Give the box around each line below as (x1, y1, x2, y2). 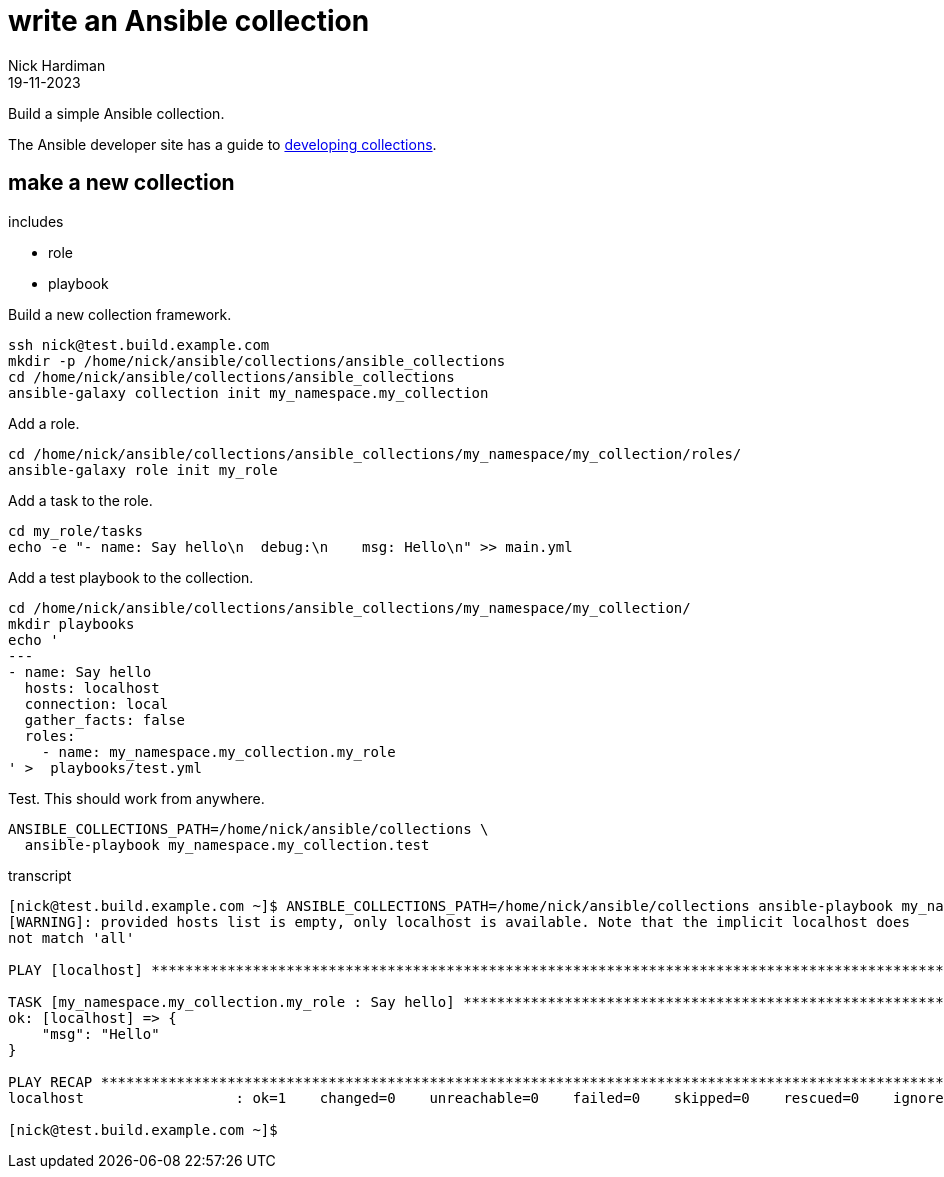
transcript (8, 866, 72, 884)
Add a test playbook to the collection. (8, 568, 254, 586)
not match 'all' (8, 929, 135, 946)
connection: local (24, 695, 169, 712)
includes (8, 212, 64, 230)
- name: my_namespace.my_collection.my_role (41, 743, 396, 760)
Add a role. (8, 414, 80, 432)
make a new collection (8, 170, 235, 196)
